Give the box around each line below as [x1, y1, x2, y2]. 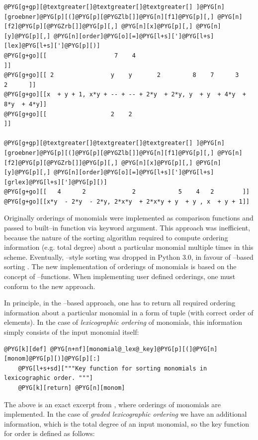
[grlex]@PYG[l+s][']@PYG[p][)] [4, 178, 107, 186]
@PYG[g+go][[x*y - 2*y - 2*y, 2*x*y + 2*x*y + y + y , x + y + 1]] [4, 198, 250, 205]
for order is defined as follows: [4, 428, 95, 439]
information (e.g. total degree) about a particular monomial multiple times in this [4, 242, 254, 252]
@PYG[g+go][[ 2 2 [4, 110, 132, 118]
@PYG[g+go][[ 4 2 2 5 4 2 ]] [4, 188, 250, 196]
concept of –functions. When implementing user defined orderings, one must [4, 271, 236, 282]
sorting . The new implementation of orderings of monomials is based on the [4, 261, 237, 272]
